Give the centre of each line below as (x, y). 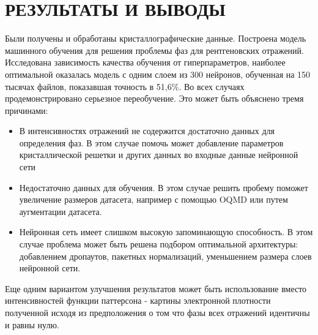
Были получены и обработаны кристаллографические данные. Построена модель (156, 38)
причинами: (27, 110)
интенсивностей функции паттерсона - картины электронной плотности (138, 300)
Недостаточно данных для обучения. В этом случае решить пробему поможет (164, 187)
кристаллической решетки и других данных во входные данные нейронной (159, 155)
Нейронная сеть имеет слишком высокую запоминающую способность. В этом (166, 232)
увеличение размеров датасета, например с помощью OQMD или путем (153, 199)
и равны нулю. (32, 324)
